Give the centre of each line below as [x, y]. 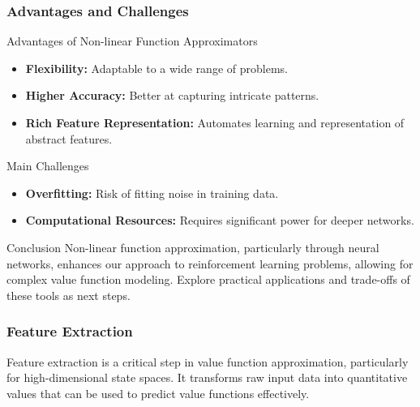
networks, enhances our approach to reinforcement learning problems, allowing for [210, 263]
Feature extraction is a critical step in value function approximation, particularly [208, 361]
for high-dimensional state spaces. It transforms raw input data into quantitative [207, 377]
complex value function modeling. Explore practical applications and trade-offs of [208, 279]
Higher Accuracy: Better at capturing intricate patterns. [172, 95]
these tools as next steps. [69, 295]
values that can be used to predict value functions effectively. [158, 393]
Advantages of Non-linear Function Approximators [132, 41]
